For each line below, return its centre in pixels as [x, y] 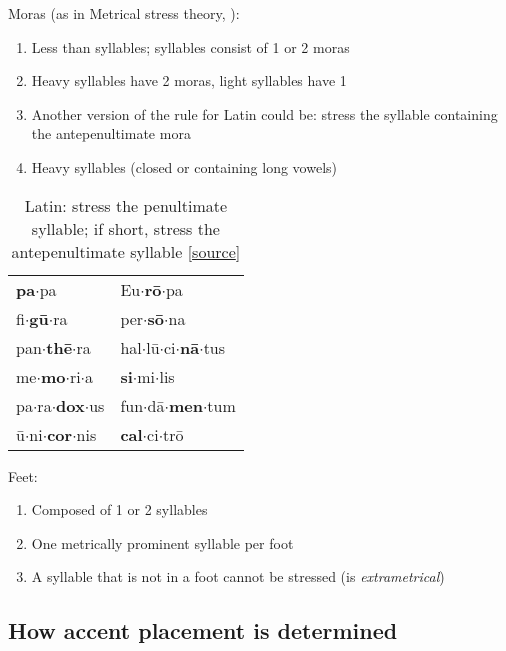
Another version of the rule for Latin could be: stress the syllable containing [264, 113]
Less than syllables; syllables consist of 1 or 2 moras [190, 46]
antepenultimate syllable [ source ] [126, 251]
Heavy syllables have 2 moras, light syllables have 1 [189, 80]
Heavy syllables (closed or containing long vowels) [184, 166]
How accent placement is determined [203, 630]
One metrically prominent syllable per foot [162, 542]
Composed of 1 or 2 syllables [119, 509]
